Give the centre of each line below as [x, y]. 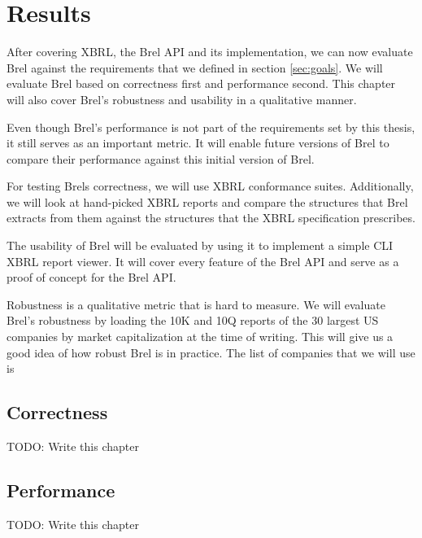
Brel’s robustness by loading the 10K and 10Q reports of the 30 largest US [193, 320]
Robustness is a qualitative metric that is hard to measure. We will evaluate [196, 304]
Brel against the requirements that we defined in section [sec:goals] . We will [195, 67]
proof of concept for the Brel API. [91, 277]
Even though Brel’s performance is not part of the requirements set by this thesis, [211, 127]
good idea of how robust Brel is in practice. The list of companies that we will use [211, 352]
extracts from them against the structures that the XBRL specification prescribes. [211, 218]
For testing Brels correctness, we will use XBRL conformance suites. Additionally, [210, 186]
